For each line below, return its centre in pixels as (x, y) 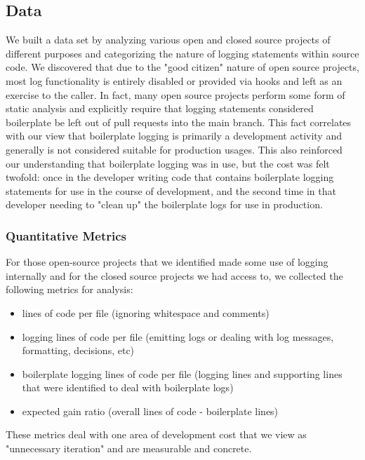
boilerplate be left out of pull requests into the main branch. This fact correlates (179, 122)
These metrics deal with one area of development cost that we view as (156, 434)
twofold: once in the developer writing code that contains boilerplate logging (170, 177)
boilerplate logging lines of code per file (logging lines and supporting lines (182, 373)
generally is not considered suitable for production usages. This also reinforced (174, 149)
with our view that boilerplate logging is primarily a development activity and (174, 136)
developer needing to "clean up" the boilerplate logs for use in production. (164, 204)
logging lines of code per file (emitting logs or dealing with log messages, (178, 336)
